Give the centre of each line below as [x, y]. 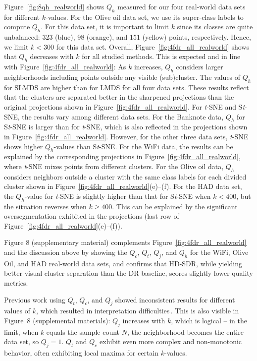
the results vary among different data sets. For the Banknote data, [123, 116]
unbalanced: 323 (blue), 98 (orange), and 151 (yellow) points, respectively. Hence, [128, 37]
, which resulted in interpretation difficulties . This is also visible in [137, 311]
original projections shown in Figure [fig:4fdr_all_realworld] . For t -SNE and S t [125, 106]
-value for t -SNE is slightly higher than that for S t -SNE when [118, 196]
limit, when [21, 331]
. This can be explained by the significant [175, 206]
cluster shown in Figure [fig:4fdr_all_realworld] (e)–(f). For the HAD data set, [123, 186]
